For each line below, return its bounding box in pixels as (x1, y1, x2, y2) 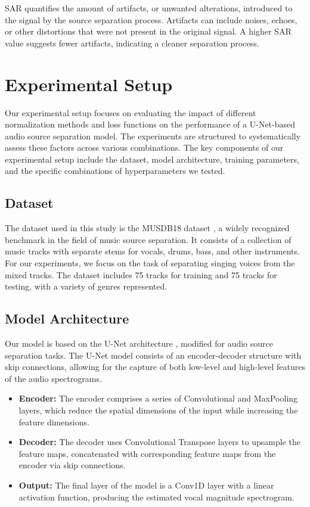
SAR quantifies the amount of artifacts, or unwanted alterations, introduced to (5, 2, 293, 14)
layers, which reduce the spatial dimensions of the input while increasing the (18, 404, 298, 416)
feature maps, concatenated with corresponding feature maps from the (18, 447, 276, 459)
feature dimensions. (18, 415, 89, 428)
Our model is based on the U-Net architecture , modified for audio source (5, 337, 273, 350)
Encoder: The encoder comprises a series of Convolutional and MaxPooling (18, 392, 298, 405)
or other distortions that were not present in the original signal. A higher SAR (5, 25, 292, 38)
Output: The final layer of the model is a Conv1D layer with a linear (18, 478, 274, 491)
